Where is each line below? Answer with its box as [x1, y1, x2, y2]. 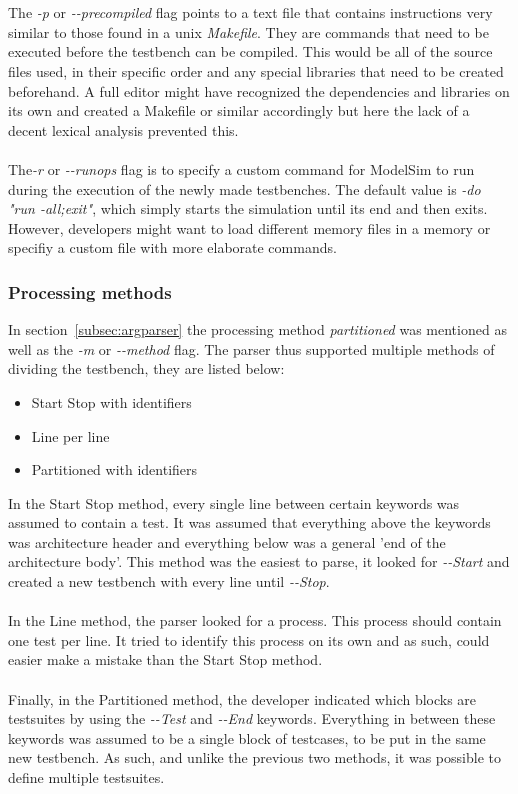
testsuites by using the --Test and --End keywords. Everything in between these [8, 708, 496, 729]
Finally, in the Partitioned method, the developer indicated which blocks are [8, 688, 477, 709]
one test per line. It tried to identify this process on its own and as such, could [8, 629, 490, 650]
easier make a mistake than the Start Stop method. [8, 649, 323, 670]
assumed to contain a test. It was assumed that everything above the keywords [8, 512, 491, 533]
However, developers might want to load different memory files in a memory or [8, 217, 491, 238]
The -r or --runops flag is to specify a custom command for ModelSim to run [8, 158, 475, 179]
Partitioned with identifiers [31, 459, 198, 480]
